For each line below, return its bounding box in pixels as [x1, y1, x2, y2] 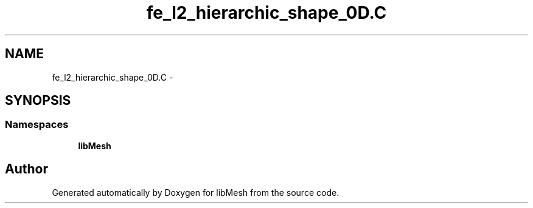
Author [5, 161, 48, 177]
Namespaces [5, 118, 69, 131]
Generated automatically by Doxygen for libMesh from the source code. [52, 187, 340, 198]
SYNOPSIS [5, 93, 71, 109]
